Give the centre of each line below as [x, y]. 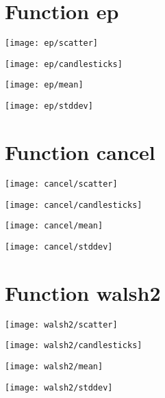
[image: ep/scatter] [52, 43]
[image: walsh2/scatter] [61, 324]
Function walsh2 [83, 292]
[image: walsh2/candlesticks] [74, 346]
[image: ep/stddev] [49, 106]
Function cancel [80, 151]
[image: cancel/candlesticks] [74, 205]
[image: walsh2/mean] [54, 366]
